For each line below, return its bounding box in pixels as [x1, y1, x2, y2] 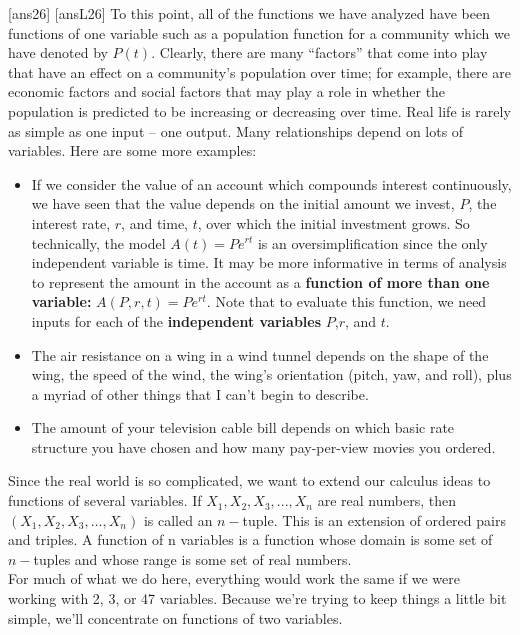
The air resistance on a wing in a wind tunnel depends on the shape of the [31, 344, 489, 365]
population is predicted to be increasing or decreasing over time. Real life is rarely [8, 100, 511, 121]
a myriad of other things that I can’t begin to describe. [31, 383, 369, 404]
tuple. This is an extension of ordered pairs [242, 509, 506, 530]
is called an [143, 509, 213, 530]
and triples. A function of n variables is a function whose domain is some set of [8, 529, 493, 550]
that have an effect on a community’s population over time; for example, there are [8, 61, 512, 82]
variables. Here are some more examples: [8, 140, 257, 161]
